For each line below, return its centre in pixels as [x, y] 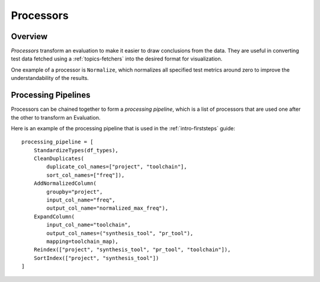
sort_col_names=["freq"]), [86, 175]
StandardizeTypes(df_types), [76, 150]
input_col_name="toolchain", [89, 225]
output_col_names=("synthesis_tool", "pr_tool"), [120, 233]
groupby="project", [75, 192]
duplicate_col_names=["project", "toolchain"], [117, 167]
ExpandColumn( [54, 217]
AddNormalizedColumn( [65, 183]
